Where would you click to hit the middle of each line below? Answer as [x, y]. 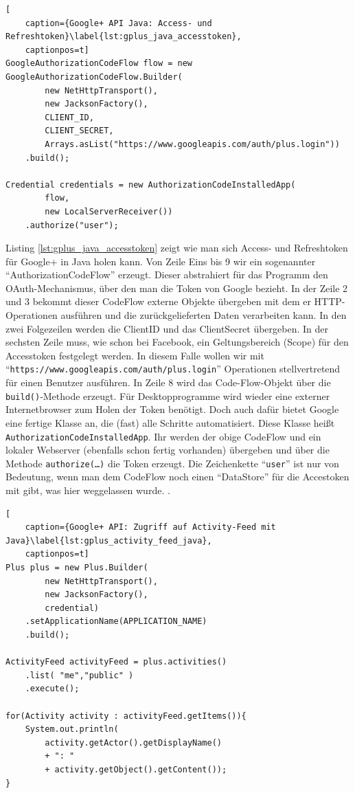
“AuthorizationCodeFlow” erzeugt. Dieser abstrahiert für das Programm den [167, 275]
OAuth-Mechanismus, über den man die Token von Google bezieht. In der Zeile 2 [177, 288]
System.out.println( [72, 729]
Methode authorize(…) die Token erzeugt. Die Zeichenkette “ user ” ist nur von [172, 463]
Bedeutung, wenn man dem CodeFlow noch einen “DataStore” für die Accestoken [177, 477]
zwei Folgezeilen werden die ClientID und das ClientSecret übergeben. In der [167, 328]
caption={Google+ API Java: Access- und [118, 23]
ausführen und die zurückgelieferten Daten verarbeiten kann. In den [204, 315]
